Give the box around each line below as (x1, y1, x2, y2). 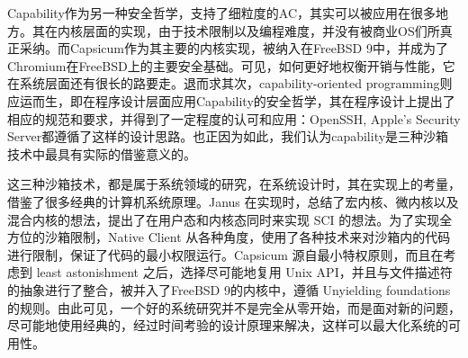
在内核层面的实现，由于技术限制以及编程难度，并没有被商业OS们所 (44, 21, 440, 40)
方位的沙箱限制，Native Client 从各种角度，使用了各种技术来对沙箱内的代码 (7, 228, 451, 246)
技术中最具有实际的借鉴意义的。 (7, 144, 196, 163)
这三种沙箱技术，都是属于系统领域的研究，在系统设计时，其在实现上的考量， (7, 175, 461, 193)
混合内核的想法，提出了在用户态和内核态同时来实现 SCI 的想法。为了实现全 (7, 210, 453, 228)
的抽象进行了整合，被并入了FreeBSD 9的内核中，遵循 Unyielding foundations (7, 280, 451, 299)
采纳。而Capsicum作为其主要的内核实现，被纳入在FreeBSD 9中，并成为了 (19, 39, 448, 58)
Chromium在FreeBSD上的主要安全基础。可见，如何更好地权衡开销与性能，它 (7, 56, 455, 75)
